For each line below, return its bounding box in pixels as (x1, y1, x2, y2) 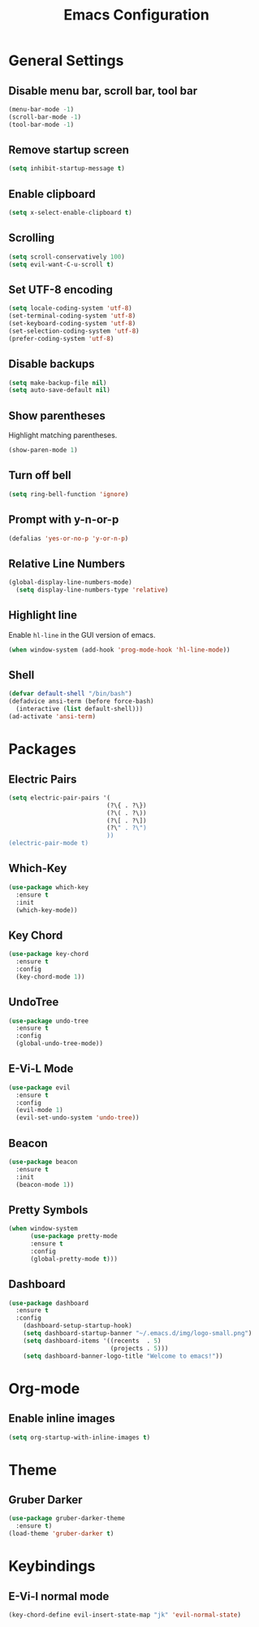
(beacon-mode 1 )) (15, 1180, 75, 1189)
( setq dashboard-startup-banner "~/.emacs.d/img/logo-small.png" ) (23, 1329, 253, 1337)
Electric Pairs (8, 772, 77, 786)
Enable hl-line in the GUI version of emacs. (8, 630, 156, 639)
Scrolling (8, 231, 55, 245)
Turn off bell (8, 469, 71, 482)
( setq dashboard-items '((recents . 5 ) (23, 1337, 162, 1345)
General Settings (8, 51, 124, 70)
